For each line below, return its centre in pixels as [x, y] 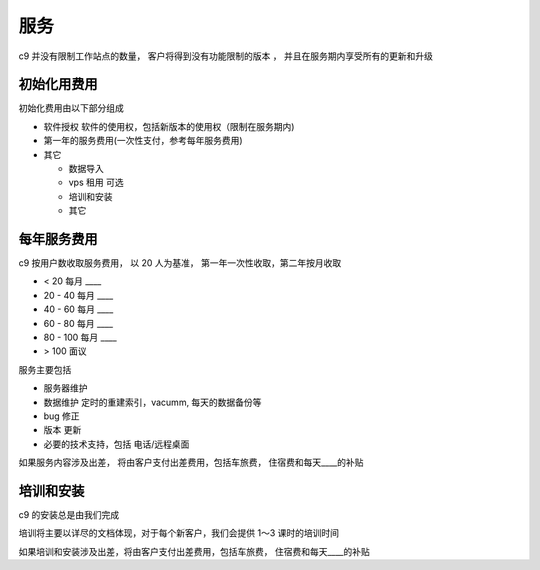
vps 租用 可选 [96, 182]
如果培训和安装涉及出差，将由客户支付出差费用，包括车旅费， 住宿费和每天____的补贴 [194, 551]
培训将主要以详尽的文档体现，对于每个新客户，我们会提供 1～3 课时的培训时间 [179, 533]
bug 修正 [61, 416]
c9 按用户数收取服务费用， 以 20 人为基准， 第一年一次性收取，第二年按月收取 [180, 263]
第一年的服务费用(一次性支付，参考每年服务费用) [143, 141]
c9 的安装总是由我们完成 [69, 515]
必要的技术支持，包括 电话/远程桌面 [116, 444]
